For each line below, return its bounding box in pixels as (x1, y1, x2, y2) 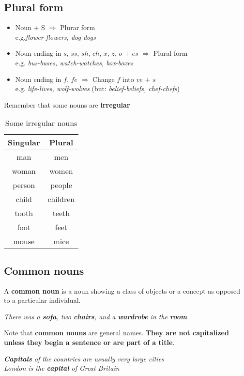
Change (92, 74, 115, 84)
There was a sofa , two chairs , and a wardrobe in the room (4, 311, 187, 321)
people (50, 179, 72, 191)
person (13, 179, 35, 191)
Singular (8, 137, 40, 148)
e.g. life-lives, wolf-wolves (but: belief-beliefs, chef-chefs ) (15, 83, 180, 94)
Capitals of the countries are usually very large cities (4, 353, 164, 363)
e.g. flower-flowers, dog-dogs (15, 31, 96, 42)
